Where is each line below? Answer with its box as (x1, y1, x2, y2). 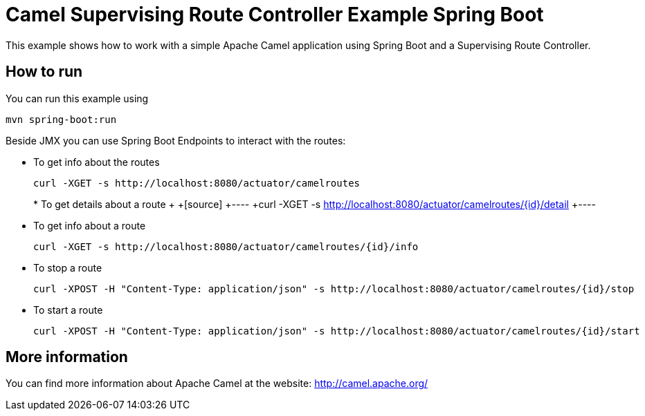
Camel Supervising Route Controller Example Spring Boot (6, 3, 544, 26)
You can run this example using (6, 92, 149, 104)
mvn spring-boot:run (6, 113, 117, 125)
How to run (6, 63, 83, 81)
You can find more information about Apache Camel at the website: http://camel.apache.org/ (6, 377, 428, 390)
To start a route (33, 303, 103, 316)
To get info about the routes (33, 155, 160, 168)
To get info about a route (33, 219, 146, 231)
